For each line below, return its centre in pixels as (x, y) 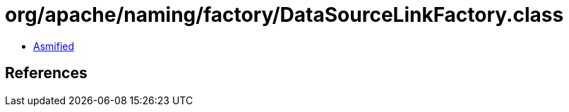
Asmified (54, 46)
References (46, 73)
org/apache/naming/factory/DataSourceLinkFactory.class (284, 15)
